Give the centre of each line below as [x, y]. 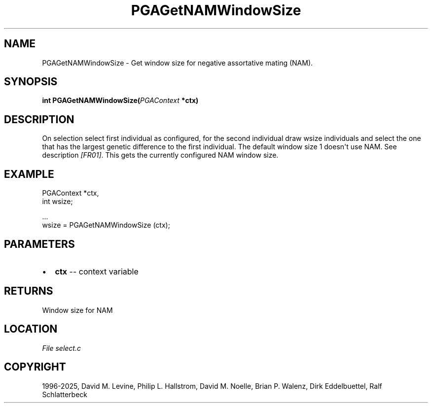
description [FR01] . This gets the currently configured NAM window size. [160, 155]
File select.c [61, 348]
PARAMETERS [39, 244]
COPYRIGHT [35, 367]
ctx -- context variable [97, 271]
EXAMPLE [29, 174]
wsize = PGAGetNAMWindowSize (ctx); [106, 225]
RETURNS [29, 291]
